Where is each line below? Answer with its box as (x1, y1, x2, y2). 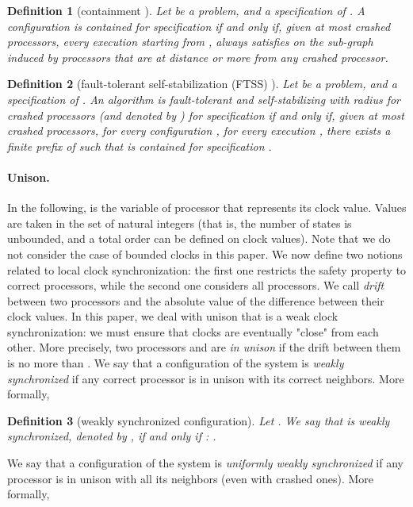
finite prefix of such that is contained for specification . (7, 137, 272, 154)
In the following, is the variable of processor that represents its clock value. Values (7, 199, 407, 216)
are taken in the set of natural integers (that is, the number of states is (7, 214, 352, 231)
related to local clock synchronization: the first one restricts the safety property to (7, 261, 407, 278)
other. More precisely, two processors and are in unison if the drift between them (7, 339, 401, 355)
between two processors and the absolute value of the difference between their (7, 292, 384, 309)
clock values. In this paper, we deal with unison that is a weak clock (7, 308, 338, 325)
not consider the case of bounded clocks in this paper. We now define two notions (7, 245, 403, 262)
